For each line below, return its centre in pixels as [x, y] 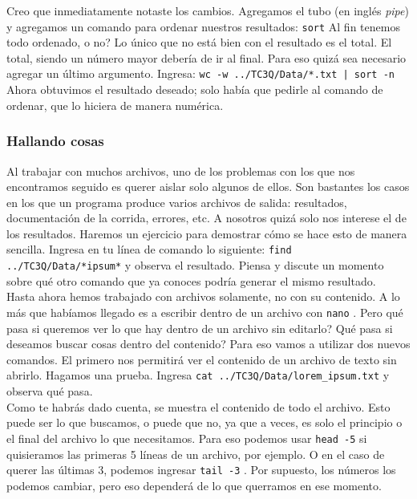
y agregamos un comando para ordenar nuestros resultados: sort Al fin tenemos [203, 26]
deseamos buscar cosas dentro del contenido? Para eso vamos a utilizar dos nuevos [208, 344]
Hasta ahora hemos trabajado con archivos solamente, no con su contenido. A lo [203, 296]
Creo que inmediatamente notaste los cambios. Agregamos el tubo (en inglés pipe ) [208, 10]
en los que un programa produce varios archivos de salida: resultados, [177, 202]
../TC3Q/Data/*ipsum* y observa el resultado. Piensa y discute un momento [195, 265]
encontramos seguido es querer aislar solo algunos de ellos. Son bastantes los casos [208, 187]
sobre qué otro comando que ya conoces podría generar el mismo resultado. [191, 280]
